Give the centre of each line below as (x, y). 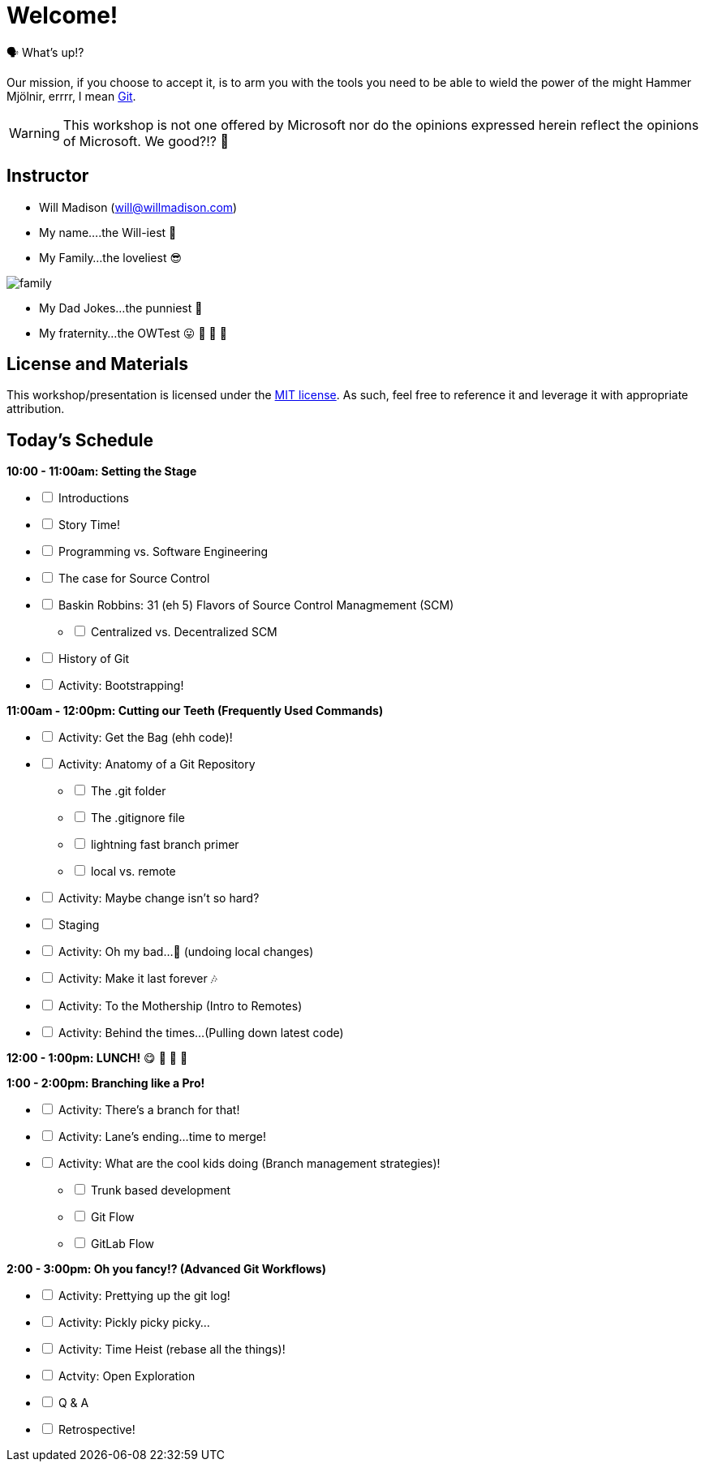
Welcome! (62, 15)
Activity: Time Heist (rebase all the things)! (172, 1350)
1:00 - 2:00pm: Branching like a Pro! (106, 1083)
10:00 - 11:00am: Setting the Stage (102, 471)
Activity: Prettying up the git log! (144, 1296)
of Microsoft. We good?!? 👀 (146, 141)
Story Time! (89, 525)
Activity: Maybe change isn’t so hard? (159, 898)
